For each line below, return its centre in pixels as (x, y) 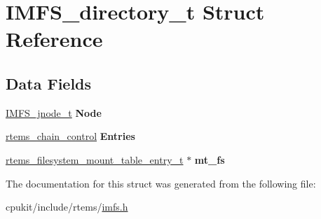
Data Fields (49, 83)
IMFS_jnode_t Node (54, 112)
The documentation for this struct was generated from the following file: (161, 183)
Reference (54, 39)
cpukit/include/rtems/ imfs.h (67, 207)
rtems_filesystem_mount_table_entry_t (95, 159)
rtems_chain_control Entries (70, 136)
